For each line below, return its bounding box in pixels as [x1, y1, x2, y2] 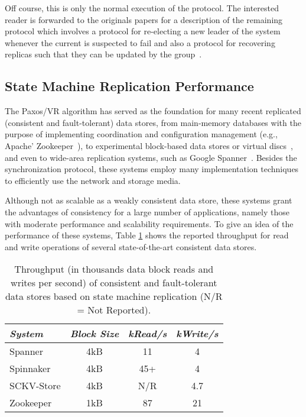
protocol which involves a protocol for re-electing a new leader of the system [5, 25, 281, 37]
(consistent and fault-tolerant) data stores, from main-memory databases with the [5, 116, 301, 128]
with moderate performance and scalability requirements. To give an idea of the [5, 217, 294, 229]
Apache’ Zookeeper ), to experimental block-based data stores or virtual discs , [5, 139, 293, 151]
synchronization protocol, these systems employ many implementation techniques [5, 163, 299, 175]
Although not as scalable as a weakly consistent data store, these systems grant [5, 194, 292, 206]
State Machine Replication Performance [5, 77, 254, 95]
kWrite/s [176, 327, 219, 341]
